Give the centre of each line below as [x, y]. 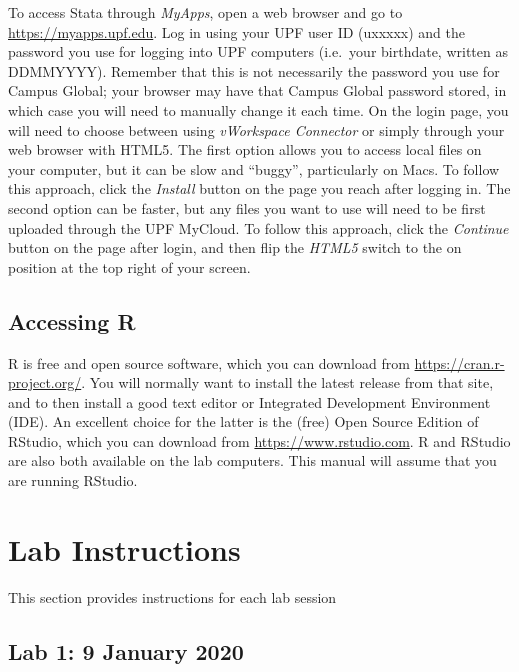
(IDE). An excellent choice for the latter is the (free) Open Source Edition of [243, 421]
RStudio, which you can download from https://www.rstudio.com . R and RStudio [259, 440]
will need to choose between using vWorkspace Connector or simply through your [256, 129]
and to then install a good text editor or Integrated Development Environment [249, 401]
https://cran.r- [459, 362]
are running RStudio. [73, 480]
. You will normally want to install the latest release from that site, [287, 382]
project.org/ [45, 382]
